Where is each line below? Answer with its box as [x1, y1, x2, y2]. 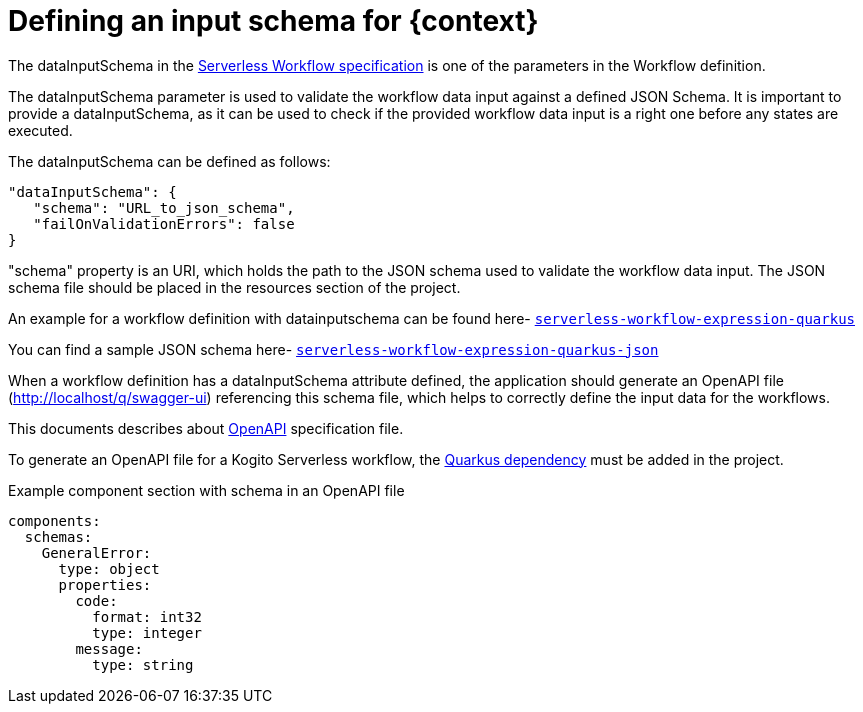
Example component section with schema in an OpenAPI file [8, 481, 405, 499]
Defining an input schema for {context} [8, 4, 539, 38]
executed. [8, 121, 73, 139]
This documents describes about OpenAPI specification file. [8, 419, 404, 437]
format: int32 [92, 608, 202, 625]
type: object [58, 560, 160, 577]
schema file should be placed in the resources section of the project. [8, 278, 461, 296]
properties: [58, 576, 152, 593]
